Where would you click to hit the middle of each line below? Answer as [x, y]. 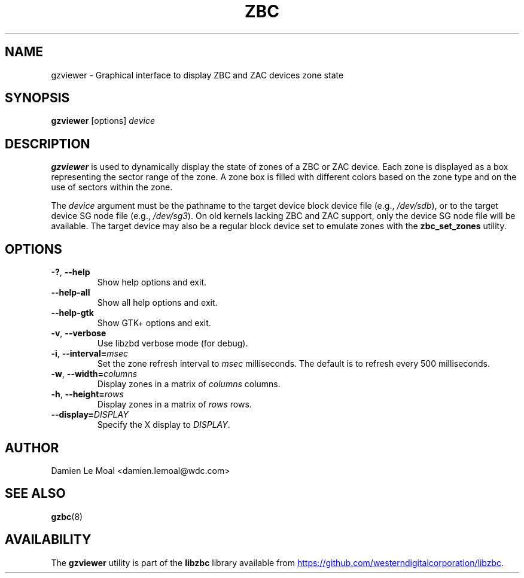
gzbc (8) [67, 516]
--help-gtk [72, 313]
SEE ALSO [35, 494]
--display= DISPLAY [90, 415]
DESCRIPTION [48, 144]
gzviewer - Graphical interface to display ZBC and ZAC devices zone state [197, 75]
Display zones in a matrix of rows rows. [174, 404]
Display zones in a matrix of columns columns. [189, 384]
